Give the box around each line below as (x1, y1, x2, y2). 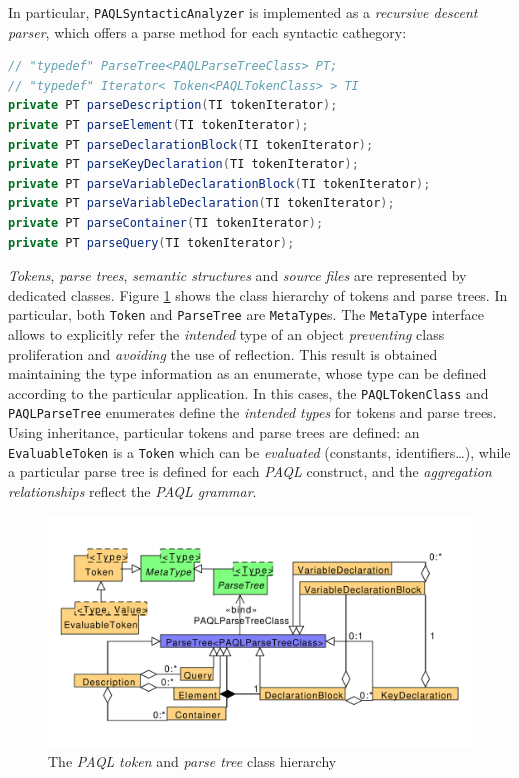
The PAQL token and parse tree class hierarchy (48, 751, 337, 772)
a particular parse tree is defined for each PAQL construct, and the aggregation (8, 461, 492, 482)
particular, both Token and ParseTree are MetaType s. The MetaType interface (8, 304, 485, 325)
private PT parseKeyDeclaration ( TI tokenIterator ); (8, 157, 359, 172)
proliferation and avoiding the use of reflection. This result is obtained (8, 343, 438, 364)
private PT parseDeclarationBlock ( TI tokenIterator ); (8, 137, 374, 152)
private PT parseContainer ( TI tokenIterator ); (8, 216, 324, 230)
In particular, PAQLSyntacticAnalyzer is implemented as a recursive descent (8, 2, 478, 22)
